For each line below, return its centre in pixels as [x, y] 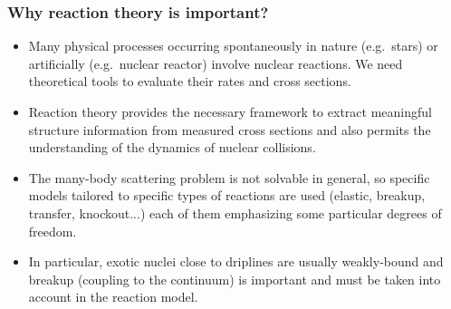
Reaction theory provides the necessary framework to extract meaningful [230, 111]
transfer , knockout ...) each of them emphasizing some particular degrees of [235, 212]
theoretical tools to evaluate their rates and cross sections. [190, 81]
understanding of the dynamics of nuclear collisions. [172, 147]
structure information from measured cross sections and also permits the [230, 129]
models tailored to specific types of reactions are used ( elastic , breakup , [227, 195]
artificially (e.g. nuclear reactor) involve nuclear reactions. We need [216, 63]
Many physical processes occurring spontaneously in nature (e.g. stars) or [233, 46]
